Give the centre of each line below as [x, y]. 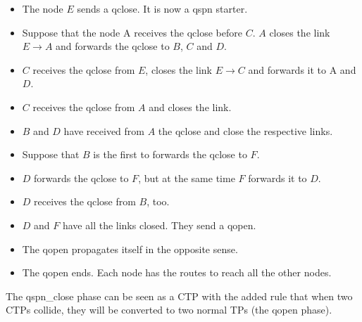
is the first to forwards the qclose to [170, 154]
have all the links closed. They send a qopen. [159, 225]
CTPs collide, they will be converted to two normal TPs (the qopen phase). [169, 310]
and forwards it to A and [302, 69]
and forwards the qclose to [113, 46]
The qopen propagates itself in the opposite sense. [130, 249]
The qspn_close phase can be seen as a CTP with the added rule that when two [179, 296]
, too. [158, 201]
